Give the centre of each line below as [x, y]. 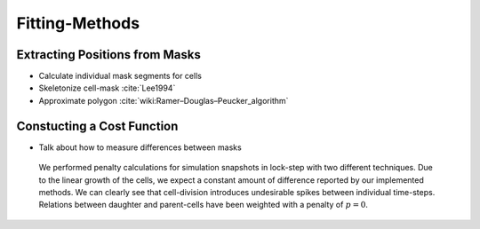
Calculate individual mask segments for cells [120, 76]
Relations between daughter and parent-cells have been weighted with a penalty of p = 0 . [204, 205]
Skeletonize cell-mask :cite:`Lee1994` [107, 88]
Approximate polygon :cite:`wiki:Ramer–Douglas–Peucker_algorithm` [164, 100]
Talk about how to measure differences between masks [140, 147]
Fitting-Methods [78, 23]
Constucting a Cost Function [97, 126]
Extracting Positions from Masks [109, 55]
